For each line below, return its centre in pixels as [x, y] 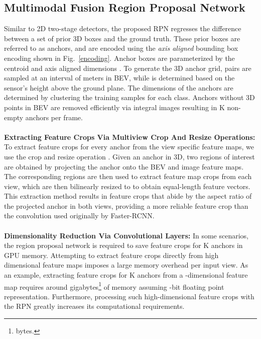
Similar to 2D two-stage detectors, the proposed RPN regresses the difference [123, 28]
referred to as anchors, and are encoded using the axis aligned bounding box [121, 48]
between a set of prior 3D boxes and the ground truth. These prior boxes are [122, 38]
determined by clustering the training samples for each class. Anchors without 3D [129, 97]
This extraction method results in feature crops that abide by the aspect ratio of [128, 196]
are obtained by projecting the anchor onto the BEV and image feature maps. [124, 166]
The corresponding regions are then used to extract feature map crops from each [128, 176]
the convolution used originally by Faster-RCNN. [79, 216]
